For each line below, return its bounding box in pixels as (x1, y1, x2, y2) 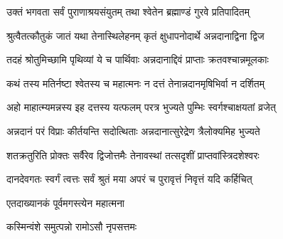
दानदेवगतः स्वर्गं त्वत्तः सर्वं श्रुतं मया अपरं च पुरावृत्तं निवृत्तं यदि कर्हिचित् (6, 171, 252, 186)
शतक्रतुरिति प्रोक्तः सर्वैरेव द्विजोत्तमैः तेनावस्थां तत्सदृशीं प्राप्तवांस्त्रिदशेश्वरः (6, 147, 260, 162)
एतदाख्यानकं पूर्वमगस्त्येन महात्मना (6, 195, 125, 210)
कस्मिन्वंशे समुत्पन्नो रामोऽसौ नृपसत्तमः (6, 219, 137, 234)
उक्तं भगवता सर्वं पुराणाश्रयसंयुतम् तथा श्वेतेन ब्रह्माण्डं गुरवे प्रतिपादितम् (6, 4, 250, 18)
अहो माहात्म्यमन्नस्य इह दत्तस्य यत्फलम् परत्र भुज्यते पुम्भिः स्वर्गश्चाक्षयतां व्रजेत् (6, 100, 276, 115)
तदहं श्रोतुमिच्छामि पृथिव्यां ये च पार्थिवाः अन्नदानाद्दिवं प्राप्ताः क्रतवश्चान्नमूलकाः (6, 52, 269, 67)
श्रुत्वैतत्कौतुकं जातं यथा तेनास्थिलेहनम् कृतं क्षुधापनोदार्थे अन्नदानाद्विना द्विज (6, 28, 265, 43)
